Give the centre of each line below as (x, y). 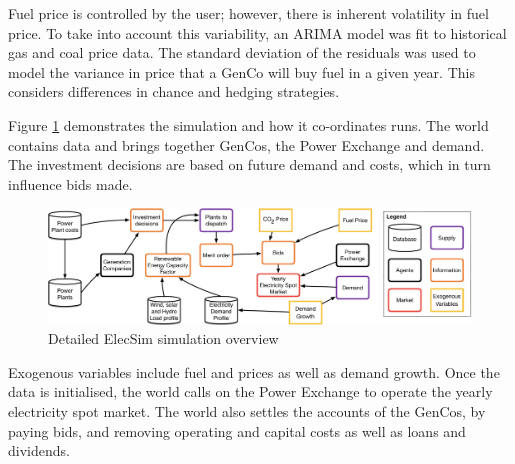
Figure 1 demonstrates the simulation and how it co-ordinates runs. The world (248, 124)
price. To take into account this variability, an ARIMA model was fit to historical (257, 32)
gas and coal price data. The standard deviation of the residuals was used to (242, 52)
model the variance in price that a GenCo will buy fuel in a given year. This (241, 71)
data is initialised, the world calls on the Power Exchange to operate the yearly (250, 391)
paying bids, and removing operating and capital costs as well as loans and (237, 430)
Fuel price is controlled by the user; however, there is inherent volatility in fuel (248, 13)
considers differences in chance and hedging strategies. (174, 91)
